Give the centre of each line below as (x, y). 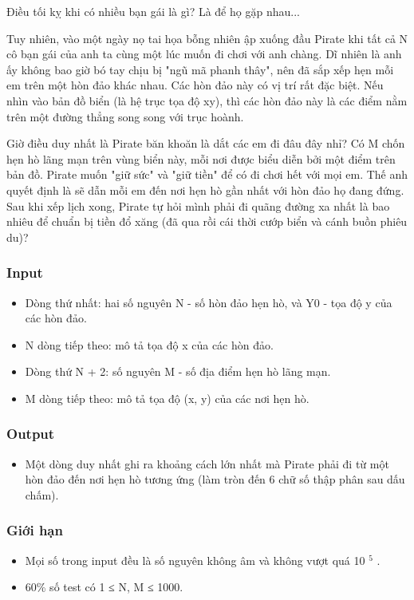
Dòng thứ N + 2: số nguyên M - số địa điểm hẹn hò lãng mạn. (178, 371)
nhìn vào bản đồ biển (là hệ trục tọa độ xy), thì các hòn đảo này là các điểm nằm (207, 100)
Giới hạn (35, 530)
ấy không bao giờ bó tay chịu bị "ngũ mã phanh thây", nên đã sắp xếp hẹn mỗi (200, 69)
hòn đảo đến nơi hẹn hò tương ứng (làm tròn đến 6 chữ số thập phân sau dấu (215, 479)
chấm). (42, 494)
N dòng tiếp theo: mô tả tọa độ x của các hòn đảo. (149, 344)
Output (31, 434)
